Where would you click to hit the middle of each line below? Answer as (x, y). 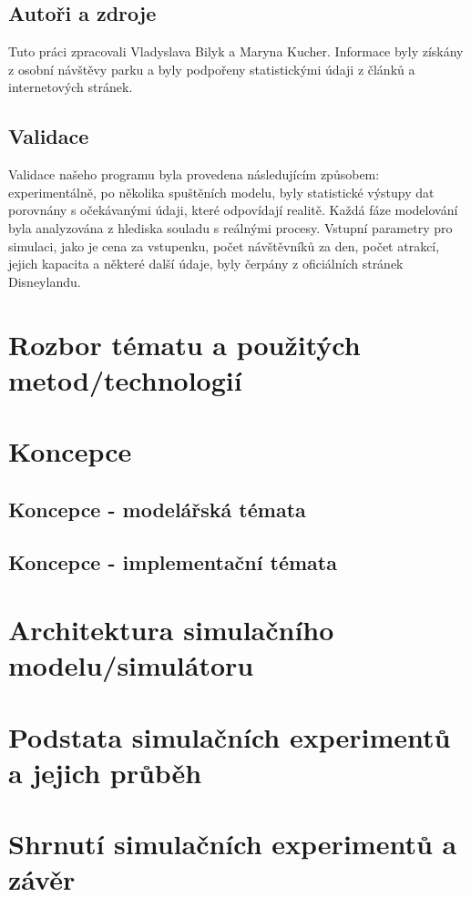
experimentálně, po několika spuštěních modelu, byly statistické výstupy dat (221, 192)
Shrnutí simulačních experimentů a (233, 844)
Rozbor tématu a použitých (184, 344)
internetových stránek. (71, 87)
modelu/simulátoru (131, 665)
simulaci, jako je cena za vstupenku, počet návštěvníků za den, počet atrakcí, (224, 245)
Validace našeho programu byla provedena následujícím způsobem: (194, 174)
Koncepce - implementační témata (173, 562)
